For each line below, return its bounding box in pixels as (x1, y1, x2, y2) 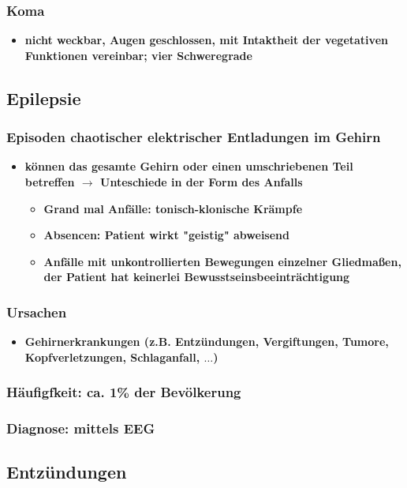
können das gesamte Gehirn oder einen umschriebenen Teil (24, 158, 353, 175)
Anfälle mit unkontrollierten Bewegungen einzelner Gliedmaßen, (43, 253, 401, 269)
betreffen (24, 174, 75, 190)
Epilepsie (6, 85, 81, 110)
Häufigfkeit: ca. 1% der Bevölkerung (6, 382, 241, 402)
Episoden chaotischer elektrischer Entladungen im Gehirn (6, 127, 381, 147)
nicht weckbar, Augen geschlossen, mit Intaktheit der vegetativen (24, 32, 388, 48)
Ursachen (6, 302, 67, 321)
